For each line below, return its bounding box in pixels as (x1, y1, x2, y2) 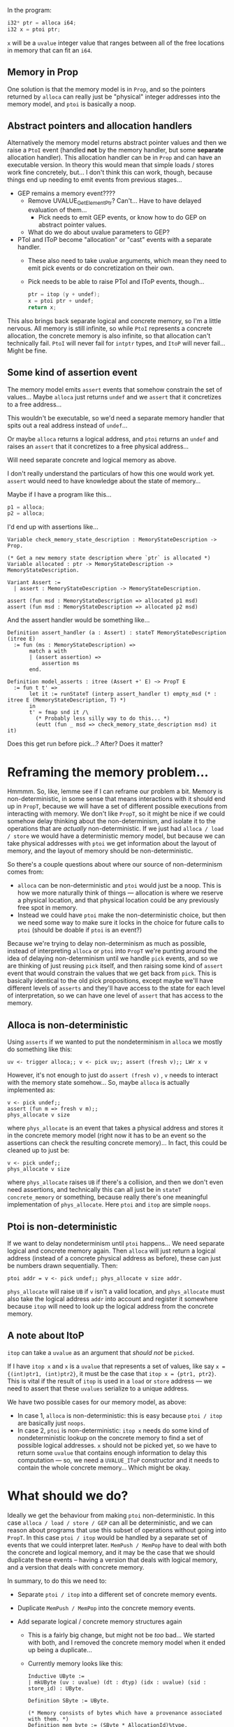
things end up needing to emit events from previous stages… (7, 176, 183, 184)
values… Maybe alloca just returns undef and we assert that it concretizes (7, 392, 222, 401)
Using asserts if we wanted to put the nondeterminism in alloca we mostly (7, 1038, 223, 1046)
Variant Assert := (7, 579, 61, 586)
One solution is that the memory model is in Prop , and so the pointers (7, 85, 206, 93)
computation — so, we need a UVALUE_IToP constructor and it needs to (17, 1456, 220, 1464)
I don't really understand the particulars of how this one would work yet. (7, 469, 215, 478)
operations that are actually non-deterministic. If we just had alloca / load (7, 825, 224, 833)
